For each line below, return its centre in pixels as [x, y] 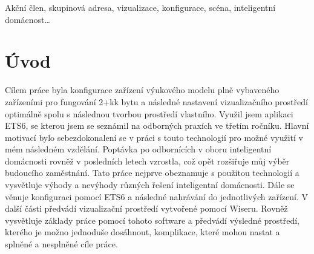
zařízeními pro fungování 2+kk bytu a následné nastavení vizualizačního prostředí [156, 101]
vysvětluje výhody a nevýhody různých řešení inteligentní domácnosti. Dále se [150, 185]
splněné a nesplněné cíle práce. [61, 244]
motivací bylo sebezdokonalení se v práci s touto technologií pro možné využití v [154, 137]
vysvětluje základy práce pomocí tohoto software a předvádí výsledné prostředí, [152, 220]
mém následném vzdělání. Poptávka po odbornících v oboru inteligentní [138, 149]
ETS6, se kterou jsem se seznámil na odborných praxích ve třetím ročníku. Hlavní [157, 125]
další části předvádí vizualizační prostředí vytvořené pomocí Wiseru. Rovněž [146, 208]
